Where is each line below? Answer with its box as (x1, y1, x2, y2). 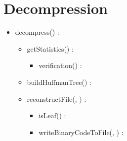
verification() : (39, 60, 82, 70)
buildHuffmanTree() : (27, 76, 91, 87)
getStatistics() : (27, 43, 74, 54)
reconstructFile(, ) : (27, 93, 86, 104)
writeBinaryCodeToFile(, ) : (39, 127, 124, 137)
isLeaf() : (39, 110, 66, 121)
